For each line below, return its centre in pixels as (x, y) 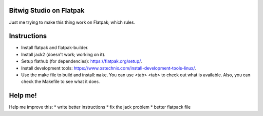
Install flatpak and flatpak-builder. (55, 48)
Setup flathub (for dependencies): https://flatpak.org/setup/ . (82, 61)
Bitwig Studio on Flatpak (47, 10)
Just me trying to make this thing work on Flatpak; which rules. (72, 22)
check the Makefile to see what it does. (61, 82)
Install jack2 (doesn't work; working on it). (63, 54)
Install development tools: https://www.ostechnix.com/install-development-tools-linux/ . (109, 68)
